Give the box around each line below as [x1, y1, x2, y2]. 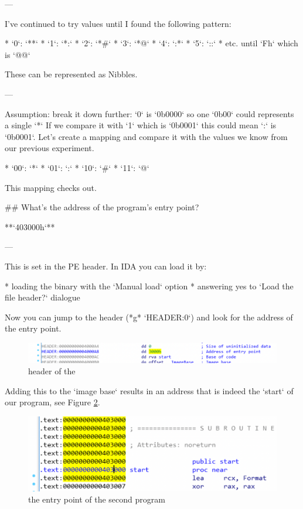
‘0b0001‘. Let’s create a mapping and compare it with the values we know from [5, 130, 288, 142]
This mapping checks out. [5, 181, 97, 193]
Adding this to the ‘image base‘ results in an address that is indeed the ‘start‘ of [5, 384, 294, 397]
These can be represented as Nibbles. [5, 68, 138, 80]
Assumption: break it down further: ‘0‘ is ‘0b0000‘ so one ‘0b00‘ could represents [5, 107, 294, 119]
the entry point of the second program [28, 493, 165, 505]
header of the [28, 365, 76, 377]
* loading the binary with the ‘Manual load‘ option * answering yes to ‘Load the [5, 279, 294, 292]
